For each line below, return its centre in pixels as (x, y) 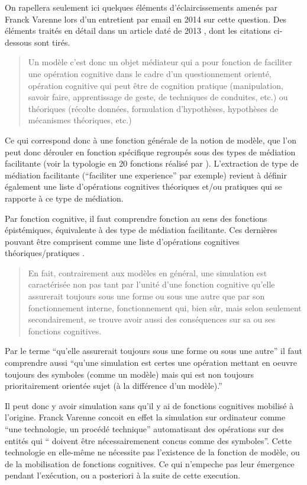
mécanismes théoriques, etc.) (80, 120)
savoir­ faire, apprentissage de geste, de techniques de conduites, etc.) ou (158, 97)
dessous (18, 42)
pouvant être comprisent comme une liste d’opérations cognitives (122, 241)
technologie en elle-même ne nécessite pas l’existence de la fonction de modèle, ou (152, 452)
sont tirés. (52, 42)
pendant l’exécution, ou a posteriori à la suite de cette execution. (123, 475)
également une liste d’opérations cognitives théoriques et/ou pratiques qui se (143, 186)
